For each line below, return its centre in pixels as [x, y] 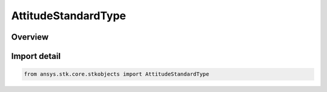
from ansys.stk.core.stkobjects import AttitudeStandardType [117, 74]
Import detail [36, 56]
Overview [30, 37]
